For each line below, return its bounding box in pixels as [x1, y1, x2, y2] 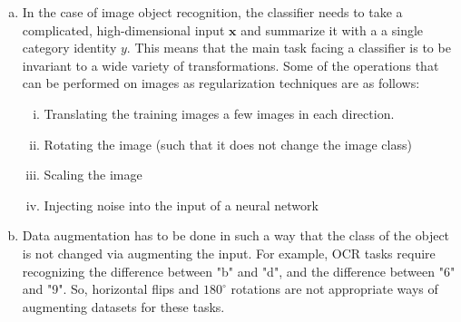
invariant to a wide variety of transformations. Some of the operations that [22, 55, 439, 74]
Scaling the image [44, 165, 142, 184]
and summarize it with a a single [240, 20, 424, 39]
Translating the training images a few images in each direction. [44, 103, 395, 122]
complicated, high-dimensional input [22, 20, 225, 39]
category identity [22, 38, 117, 57]
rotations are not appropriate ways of [230, 279, 438, 298]
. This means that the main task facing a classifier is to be [126, 38, 451, 57]
